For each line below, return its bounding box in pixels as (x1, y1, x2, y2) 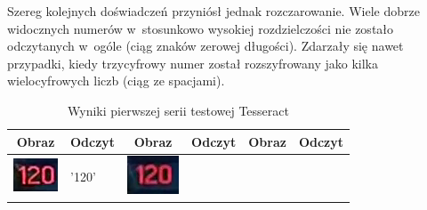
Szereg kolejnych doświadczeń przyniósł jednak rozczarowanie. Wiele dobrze (7, 2, 420, 20)
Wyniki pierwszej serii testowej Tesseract (68, 101, 289, 119)
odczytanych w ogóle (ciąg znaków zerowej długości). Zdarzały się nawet (7, 36, 404, 55)
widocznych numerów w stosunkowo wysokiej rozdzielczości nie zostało (7, 19, 394, 37)
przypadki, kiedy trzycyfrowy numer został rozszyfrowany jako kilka (7, 53, 378, 72)
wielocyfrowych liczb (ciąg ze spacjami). (7, 71, 225, 90)
